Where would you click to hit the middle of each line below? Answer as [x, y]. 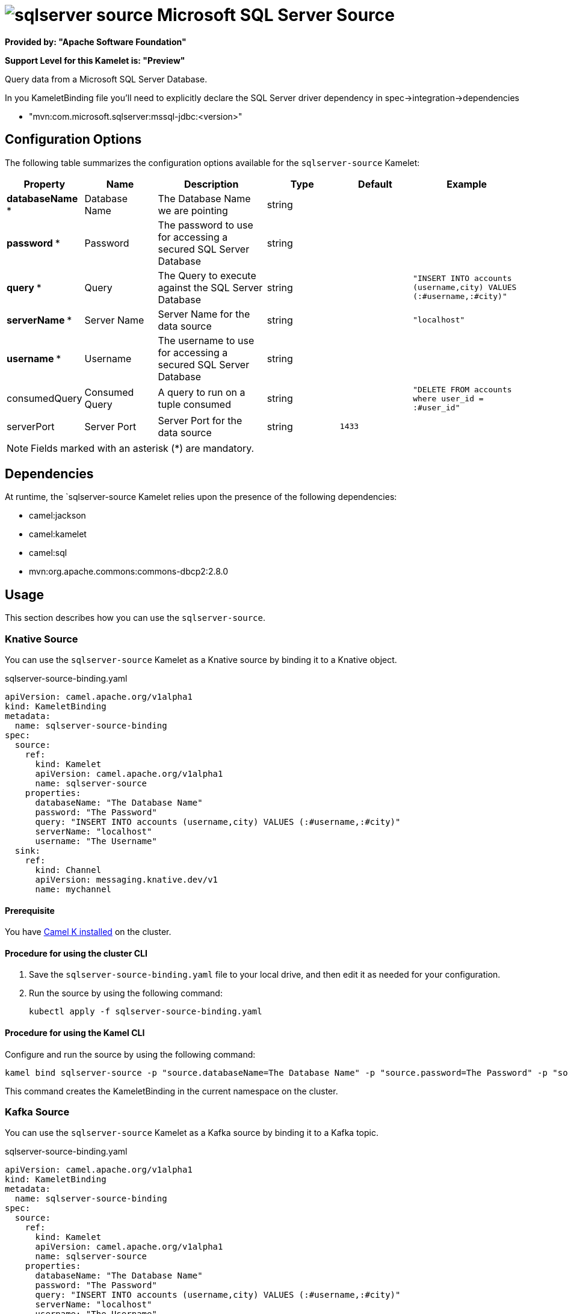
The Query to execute [207, 275]
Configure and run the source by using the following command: [130, 1054]
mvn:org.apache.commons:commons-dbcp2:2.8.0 [129, 572]
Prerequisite [30, 910]
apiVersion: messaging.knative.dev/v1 [127, 880]
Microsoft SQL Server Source [276, 15]
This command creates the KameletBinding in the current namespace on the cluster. [171, 1091]
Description [211, 184]
